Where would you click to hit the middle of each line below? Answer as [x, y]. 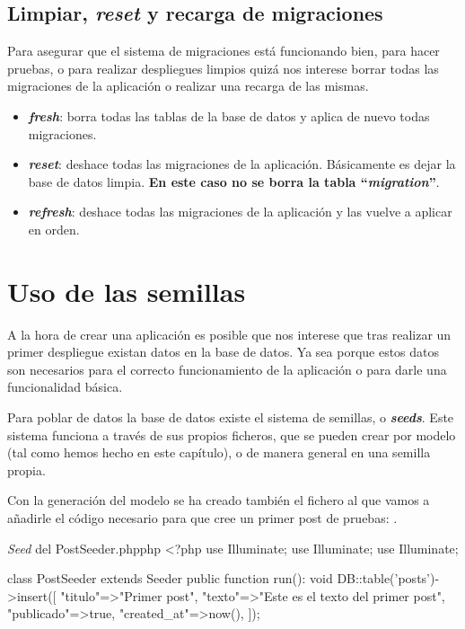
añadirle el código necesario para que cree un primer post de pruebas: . [202, 518]
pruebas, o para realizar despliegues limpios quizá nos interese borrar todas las [223, 68]
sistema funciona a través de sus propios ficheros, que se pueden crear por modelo [232, 434]
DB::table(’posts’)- [388, 578]
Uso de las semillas [127, 291]
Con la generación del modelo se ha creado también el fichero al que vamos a [219, 500]
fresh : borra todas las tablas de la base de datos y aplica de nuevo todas [229, 115]
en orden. [54, 229]
